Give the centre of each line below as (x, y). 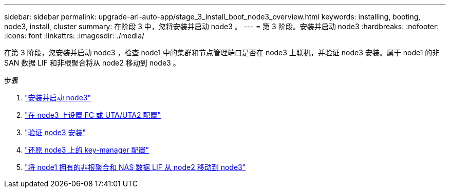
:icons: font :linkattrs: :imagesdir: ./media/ (74, 36)
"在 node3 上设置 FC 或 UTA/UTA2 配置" (93, 115)
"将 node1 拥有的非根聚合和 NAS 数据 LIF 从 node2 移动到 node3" (135, 167)
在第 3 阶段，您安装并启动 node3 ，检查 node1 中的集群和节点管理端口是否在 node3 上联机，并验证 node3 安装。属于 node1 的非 (222, 52)
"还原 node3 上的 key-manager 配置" (87, 150)
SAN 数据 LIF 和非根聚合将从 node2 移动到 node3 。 (92, 63)
